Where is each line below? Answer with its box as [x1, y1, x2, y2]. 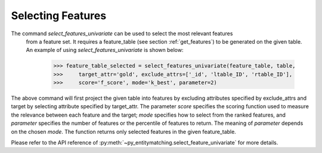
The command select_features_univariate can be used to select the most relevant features [11, 30, 233, 37]
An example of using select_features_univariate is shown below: [26, 47, 184, 54]
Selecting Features [11, 9, 107, 22]
